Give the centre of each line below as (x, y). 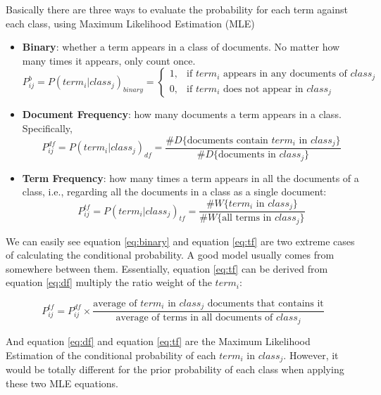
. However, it (311, 355)
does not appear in (263, 89)
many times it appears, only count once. (109, 60)
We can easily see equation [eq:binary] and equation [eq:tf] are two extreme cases (180, 241)
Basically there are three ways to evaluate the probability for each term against (177, 9)
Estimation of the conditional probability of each (111, 355)
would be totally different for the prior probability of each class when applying (175, 369)
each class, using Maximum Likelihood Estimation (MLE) (130, 23)
